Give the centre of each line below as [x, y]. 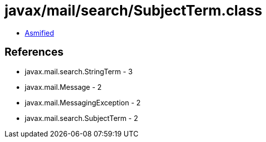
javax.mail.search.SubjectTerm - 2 [82, 118]
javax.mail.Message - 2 [63, 87]
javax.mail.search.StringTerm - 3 [79, 71]
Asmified [40, 33]
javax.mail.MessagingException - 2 [83, 102]
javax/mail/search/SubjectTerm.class [134, 11]
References [34, 52]
